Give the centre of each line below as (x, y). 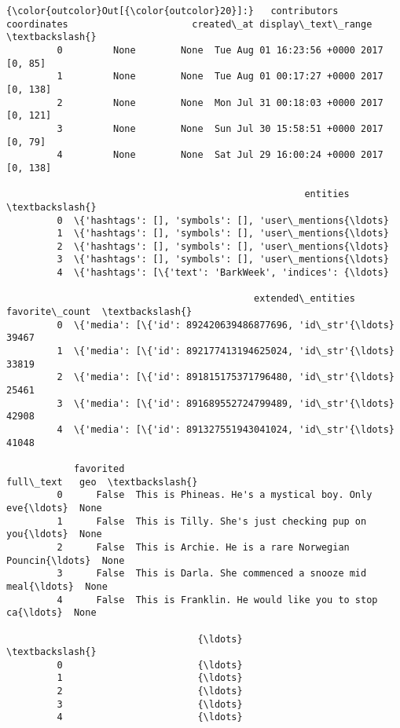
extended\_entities (305, 299)
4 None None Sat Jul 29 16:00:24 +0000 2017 (220, 155)
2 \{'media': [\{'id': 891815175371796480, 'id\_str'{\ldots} (226, 377)
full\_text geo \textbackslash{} (102, 482)
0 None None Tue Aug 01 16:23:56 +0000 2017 (220, 50)
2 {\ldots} (150, 691)
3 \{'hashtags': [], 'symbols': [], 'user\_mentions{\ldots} (223, 260)
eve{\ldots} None (54, 508)
